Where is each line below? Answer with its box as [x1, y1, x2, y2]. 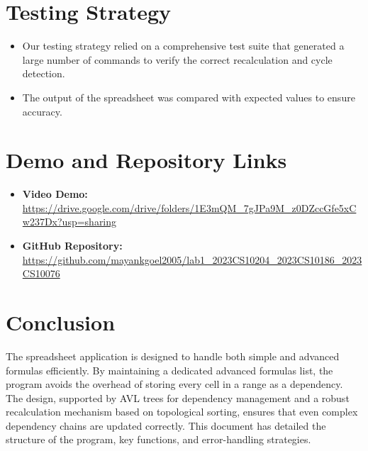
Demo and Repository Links [6, 145, 287, 174]
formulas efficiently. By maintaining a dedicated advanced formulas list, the [6, 362, 333, 377]
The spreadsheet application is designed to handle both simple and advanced [6, 348, 340, 363]
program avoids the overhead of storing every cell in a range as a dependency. [6, 377, 343, 391]
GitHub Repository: [22, 238, 123, 252]
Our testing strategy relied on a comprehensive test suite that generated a [22, 38, 345, 53]
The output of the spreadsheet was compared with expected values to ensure [22, 89, 355, 104]
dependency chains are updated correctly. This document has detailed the [6, 418, 326, 433]
